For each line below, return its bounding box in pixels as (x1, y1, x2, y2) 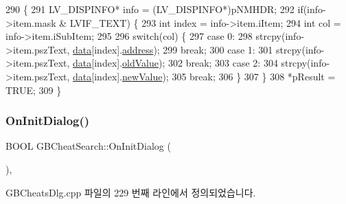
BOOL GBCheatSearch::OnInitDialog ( (5, 139, 171, 153)
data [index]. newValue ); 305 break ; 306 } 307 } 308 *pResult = (73, 69, 336, 83)
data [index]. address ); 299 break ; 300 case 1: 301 (73, 42, 273, 56)
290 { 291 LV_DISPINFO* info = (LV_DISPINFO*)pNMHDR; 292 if (5, 2, 303, 16)
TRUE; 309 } (5, 82, 62, 97)
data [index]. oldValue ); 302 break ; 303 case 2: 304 (73, 56, 278, 70)
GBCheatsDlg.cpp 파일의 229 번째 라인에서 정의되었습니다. (5, 185, 256, 199)
